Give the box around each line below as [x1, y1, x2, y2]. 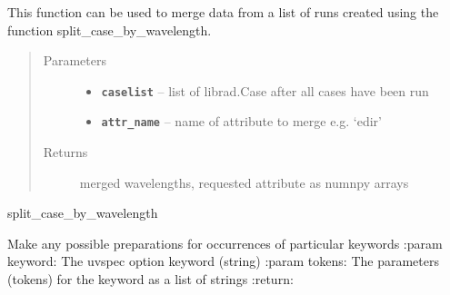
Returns [43, 143, 88, 162]
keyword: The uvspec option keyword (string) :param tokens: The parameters [7, 251, 439, 270]
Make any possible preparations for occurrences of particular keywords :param [7, 233, 443, 252]
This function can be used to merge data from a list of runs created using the [7, 3, 439, 21]
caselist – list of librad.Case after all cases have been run [101, 81, 429, 100]
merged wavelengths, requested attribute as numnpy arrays [79, 172, 409, 192]
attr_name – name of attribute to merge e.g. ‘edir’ [101, 112, 382, 131]
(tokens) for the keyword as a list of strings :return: [7, 270, 294, 289]
